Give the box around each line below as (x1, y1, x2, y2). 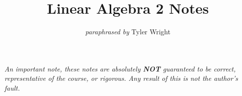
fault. (4, 82, 20, 93)
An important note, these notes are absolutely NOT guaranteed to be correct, (4, 63, 236, 73)
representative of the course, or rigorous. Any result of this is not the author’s (4, 73, 238, 83)
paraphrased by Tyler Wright (85, 26, 170, 37)
